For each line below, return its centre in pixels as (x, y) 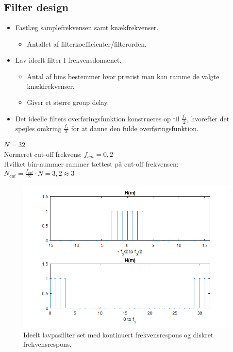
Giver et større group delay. (68, 102)
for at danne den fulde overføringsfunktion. (135, 128)
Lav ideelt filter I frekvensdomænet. (68, 60)
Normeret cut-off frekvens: (43, 154)
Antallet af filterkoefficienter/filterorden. (87, 43)
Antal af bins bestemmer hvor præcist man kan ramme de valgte (123, 76)
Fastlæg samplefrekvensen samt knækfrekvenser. (87, 27)
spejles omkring (38, 128)
